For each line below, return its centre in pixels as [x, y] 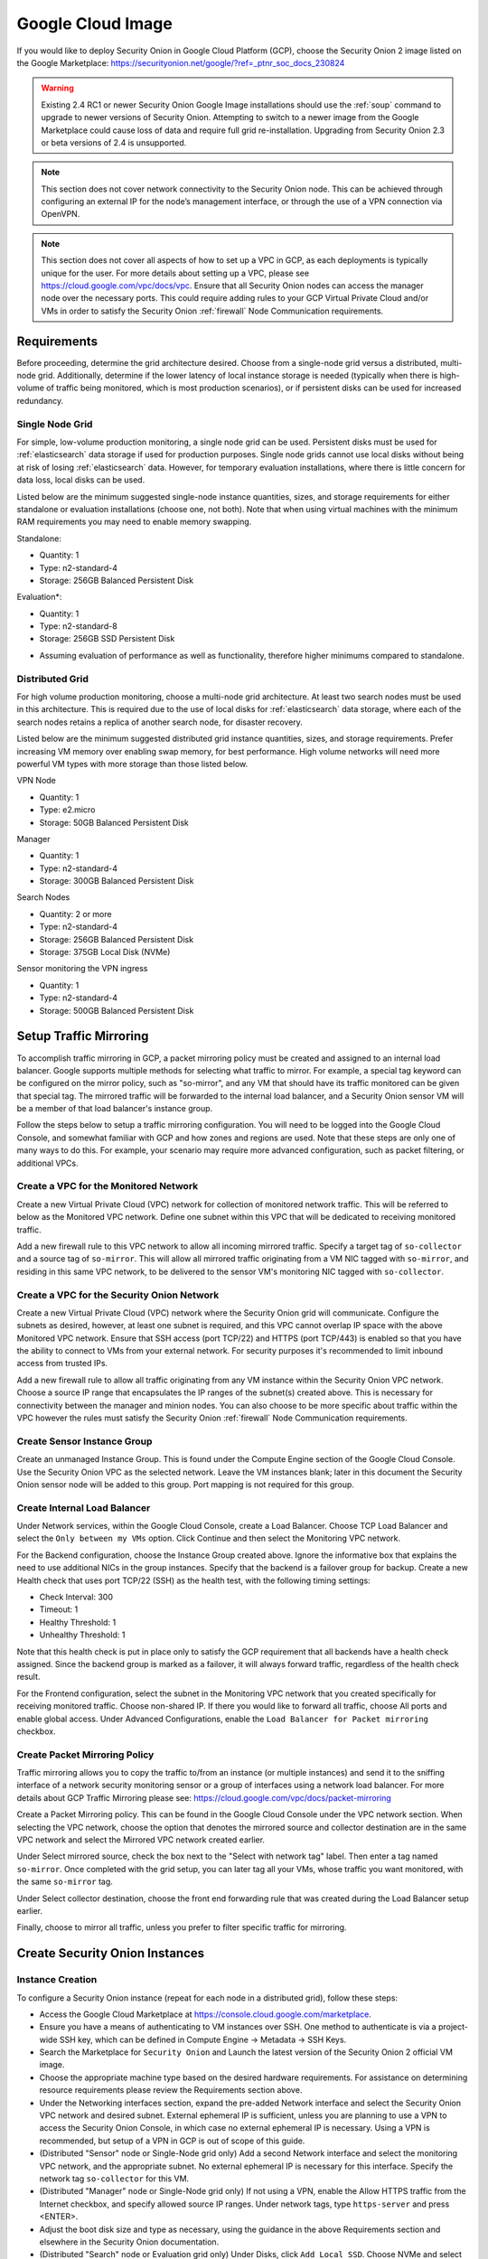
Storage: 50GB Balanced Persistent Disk [114, 822]
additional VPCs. [47, 1163]
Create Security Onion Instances [111, 1953]
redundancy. [40, 400]
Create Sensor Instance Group [84, 1441]
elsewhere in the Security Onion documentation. [129, 2242]
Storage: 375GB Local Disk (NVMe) [105, 952]
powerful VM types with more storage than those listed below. [132, 764]
